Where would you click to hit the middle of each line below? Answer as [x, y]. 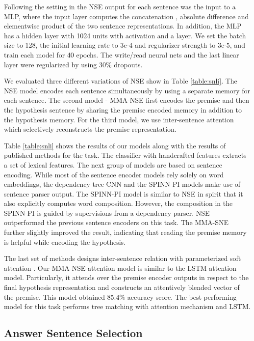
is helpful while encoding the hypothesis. [65, 242]
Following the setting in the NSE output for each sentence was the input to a [120, 6]
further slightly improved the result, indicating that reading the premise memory [125, 232]
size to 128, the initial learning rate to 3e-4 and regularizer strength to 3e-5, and [125, 45]
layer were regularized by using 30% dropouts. [73, 64]
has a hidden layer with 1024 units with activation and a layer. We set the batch [125, 35]
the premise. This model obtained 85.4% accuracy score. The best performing [120, 297]
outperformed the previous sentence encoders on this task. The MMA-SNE [116, 222]
